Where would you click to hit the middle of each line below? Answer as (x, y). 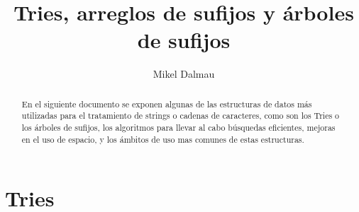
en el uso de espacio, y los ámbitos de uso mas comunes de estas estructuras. (163, 139)
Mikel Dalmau (184, 74)
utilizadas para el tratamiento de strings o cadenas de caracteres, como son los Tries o (181, 116)
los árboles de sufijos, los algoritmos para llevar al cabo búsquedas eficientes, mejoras (178, 128)
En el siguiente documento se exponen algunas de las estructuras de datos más (167, 104)
